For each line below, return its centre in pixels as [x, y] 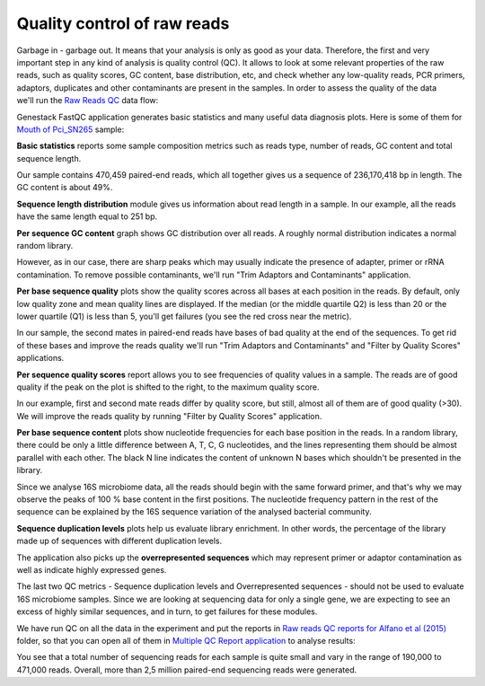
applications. [40, 358]
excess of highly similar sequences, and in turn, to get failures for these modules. [167, 611]
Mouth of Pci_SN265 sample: [71, 129]
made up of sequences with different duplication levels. [119, 541]
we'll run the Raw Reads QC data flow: [88, 101]
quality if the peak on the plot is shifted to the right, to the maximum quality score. [168, 387]
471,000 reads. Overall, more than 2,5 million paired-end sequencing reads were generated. [187, 670]
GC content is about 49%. [65, 188]
